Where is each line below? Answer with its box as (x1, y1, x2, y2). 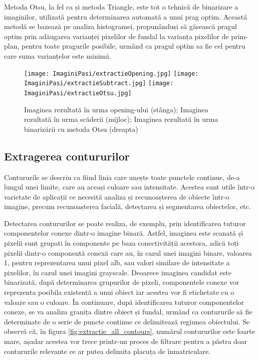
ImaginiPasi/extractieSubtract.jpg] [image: (24, 80, 174, 87)
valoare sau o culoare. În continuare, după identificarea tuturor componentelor (4, 296, 244, 307)
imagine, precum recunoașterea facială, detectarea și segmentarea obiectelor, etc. (4, 201, 251, 212)
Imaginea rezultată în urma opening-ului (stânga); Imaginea (24, 104, 208, 114)
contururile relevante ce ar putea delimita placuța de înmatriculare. (4, 345, 211, 356)
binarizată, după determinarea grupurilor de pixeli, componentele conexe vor (4, 277, 239, 287)
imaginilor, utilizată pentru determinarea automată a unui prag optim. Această (4, 11, 247, 22)
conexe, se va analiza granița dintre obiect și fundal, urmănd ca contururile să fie (4, 306, 252, 317)
